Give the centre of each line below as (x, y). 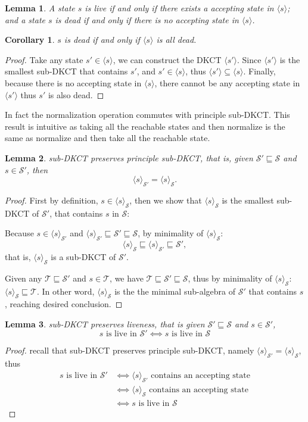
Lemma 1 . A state (40, 8)
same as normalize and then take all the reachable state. (108, 138)
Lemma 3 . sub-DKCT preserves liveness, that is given (105, 323)
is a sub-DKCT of (83, 256)
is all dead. (176, 40)
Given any (24, 278)
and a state (25, 19)
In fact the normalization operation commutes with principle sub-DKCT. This (147, 115)
